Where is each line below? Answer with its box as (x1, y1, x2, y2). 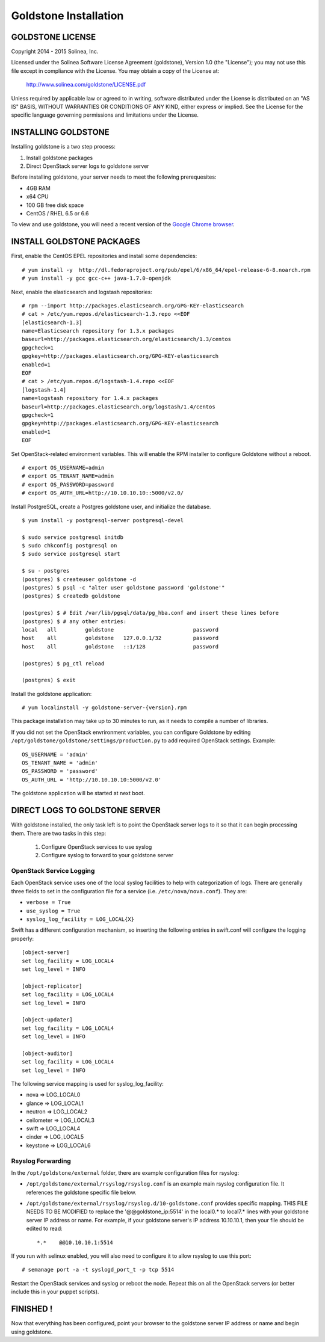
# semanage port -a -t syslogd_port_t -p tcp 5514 (22, 1266, 175, 1273)
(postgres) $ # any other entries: (22, 618, 127, 625)
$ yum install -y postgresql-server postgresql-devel (22, 517, 184, 523)
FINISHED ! (11, 1304, 53, 1314)
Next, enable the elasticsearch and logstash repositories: (11, 288, 153, 295)
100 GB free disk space (26, 202, 84, 209)
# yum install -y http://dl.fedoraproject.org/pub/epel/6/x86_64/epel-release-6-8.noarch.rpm (22, 266, 311, 273)
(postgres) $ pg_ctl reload (22, 660, 105, 667)
